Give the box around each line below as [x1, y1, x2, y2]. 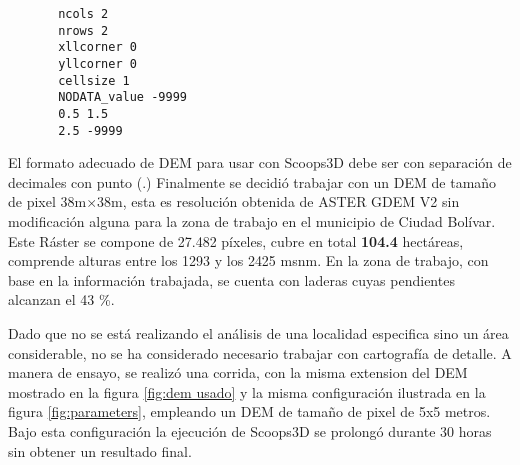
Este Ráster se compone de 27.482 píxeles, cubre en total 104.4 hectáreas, [8, 230, 464, 251]
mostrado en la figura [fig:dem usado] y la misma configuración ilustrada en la [8, 381, 486, 402]
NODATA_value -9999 [58, 90, 187, 105]
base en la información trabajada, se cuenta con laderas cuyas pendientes [8, 269, 455, 290]
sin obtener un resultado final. [8, 440, 192, 461]
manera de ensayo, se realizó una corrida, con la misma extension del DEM [8, 362, 468, 383]
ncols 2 [58, 7, 109, 21]
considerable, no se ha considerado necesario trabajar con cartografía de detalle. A [8, 342, 512, 363]
